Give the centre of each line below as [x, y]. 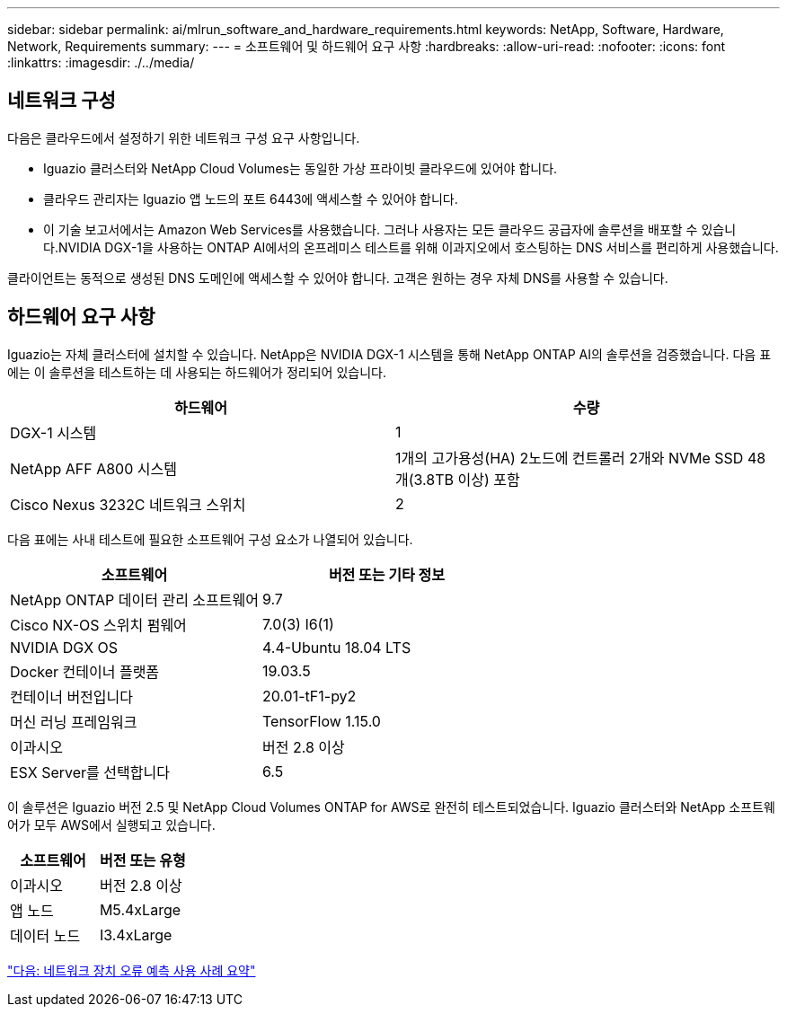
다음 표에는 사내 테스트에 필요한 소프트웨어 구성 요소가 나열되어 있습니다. [210, 539]
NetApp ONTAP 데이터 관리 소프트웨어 [134, 600]
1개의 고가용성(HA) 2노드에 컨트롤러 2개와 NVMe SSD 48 [581, 458]
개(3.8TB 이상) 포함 [458, 479]
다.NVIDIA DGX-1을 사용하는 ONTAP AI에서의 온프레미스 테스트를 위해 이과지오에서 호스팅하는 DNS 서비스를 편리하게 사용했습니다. [411, 247]
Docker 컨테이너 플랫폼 [85, 671]
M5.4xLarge [140, 909]
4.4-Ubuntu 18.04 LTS [336, 647]
